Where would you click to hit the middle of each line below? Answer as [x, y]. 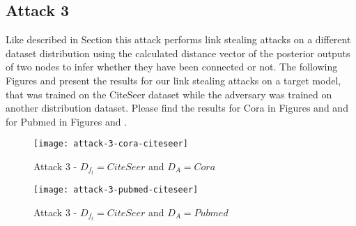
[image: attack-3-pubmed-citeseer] [116, 190]
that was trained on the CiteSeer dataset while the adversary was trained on [169, 94]
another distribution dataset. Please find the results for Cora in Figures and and [177, 108]
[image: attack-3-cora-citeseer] [111, 144]
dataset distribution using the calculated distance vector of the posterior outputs [178, 53]
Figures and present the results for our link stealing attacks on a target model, [173, 80]
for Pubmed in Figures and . [67, 121]
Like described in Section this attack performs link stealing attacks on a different [178, 39]
